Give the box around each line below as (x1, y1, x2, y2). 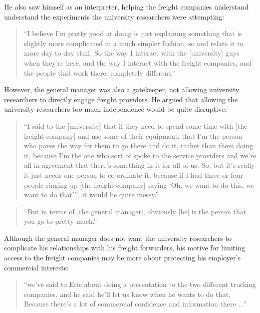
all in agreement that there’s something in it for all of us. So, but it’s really (24, 160, 255, 170)
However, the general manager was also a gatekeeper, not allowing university (4, 84, 239, 95)
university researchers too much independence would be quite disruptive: (4, 104, 227, 114)
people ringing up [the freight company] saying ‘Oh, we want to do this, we (24, 179, 254, 190)
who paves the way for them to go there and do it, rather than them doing (24, 140, 253, 151)
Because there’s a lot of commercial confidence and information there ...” (24, 298, 246, 309)
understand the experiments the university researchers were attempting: (4, 11, 224, 22)
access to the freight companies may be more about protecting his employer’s (4, 252, 241, 263)
